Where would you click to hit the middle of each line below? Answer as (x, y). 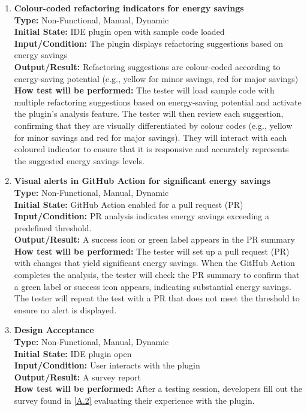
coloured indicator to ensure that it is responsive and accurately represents (151, 149)
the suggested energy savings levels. (79, 160)
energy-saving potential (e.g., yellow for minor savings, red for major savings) (156, 78)
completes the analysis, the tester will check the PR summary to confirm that (157, 275)
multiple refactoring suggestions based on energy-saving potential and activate (158, 102)
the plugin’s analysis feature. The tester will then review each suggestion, (149, 114)
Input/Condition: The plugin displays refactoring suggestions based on (149, 43)
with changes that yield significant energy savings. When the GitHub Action (154, 263)
